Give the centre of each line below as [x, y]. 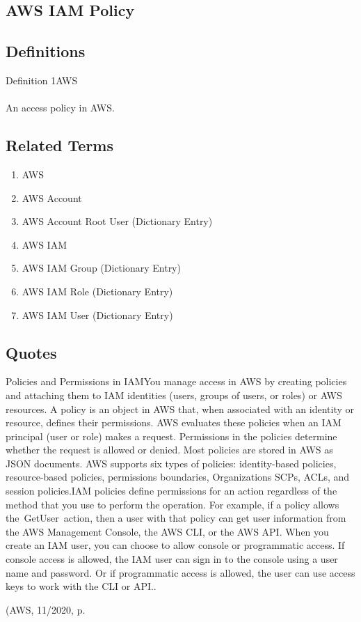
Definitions [46, 51]
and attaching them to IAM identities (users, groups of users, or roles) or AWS [174, 395]
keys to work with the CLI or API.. [81, 586]
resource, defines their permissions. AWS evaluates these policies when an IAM [174, 422]
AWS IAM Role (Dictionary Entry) [97, 291]
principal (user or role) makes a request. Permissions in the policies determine [171, 436]
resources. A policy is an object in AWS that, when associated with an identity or [180, 409]
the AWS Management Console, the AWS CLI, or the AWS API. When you [167, 531]
